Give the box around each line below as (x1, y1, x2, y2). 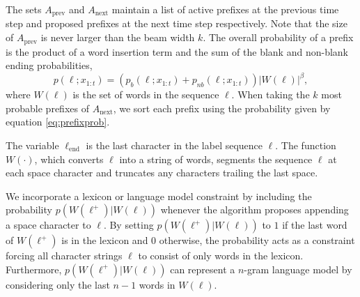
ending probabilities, (6, 58, 93, 73)
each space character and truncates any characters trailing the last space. (6, 165, 318, 180)
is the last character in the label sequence (86, 137, 263, 152)
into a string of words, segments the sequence (119, 151, 313, 166)
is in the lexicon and (61, 233, 148, 247)
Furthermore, (6, 261, 62, 276)
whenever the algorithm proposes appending (160, 202, 349, 217)
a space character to (6, 218, 91, 232)
